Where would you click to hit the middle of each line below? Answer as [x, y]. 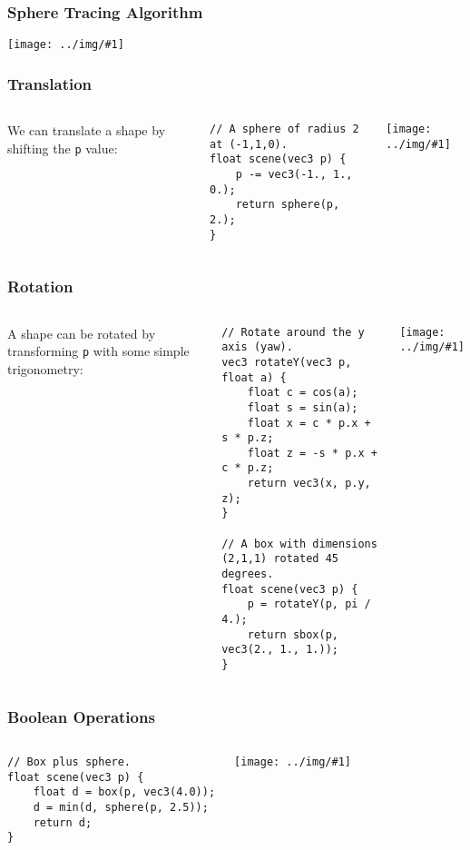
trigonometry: [45, 368]
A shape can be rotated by [82, 333]
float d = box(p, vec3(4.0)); [124, 792]
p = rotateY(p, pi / [309, 604]
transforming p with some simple [98, 351]
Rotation [40, 287]
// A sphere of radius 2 [284, 129]
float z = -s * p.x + [312, 453]
